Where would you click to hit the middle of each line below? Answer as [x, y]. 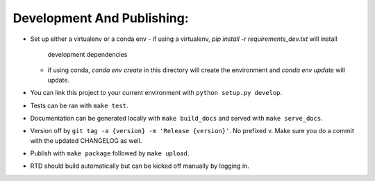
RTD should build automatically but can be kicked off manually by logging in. [140, 166]
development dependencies [87, 54]
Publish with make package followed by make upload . [110, 153]
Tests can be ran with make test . [79, 105]
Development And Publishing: [101, 18]
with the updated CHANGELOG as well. [86, 140]
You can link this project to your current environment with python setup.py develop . [156, 93]
